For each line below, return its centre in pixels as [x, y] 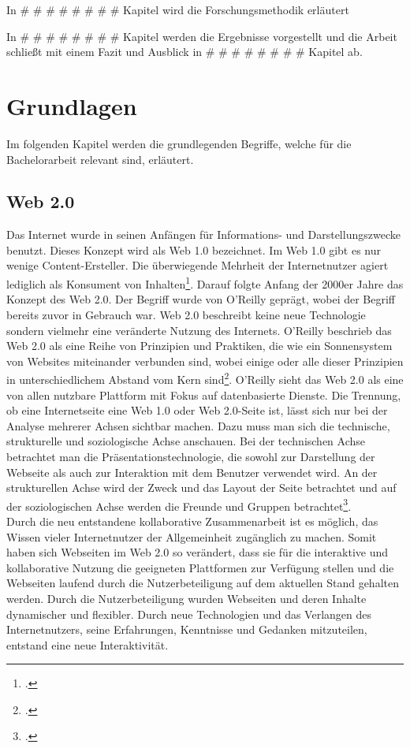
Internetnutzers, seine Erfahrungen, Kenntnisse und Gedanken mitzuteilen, [187, 629]
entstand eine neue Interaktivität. [88, 644]
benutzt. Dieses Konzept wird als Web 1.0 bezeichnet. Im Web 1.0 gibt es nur [194, 249]
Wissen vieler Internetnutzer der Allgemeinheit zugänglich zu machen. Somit [192, 536]
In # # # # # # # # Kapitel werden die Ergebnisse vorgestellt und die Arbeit [202, 36]
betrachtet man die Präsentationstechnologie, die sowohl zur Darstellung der [191, 456]
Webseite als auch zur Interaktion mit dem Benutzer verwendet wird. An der [192, 472]
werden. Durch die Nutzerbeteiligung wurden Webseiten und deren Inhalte [186, 598]
